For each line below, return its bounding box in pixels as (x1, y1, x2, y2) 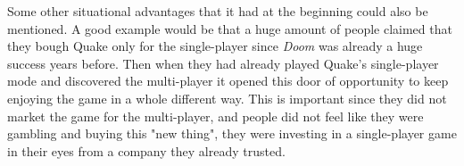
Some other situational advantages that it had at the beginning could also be (7, 2, 428, 20)
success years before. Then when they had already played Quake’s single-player (7, 54, 439, 72)
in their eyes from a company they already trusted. (7, 141, 286, 160)
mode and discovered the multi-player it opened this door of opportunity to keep (7, 71, 449, 90)
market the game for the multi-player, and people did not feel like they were (7, 106, 424, 125)
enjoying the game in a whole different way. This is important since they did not (7, 88, 447, 107)
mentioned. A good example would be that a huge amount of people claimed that (7, 19, 452, 37)
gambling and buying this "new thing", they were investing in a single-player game (7, 124, 457, 143)
